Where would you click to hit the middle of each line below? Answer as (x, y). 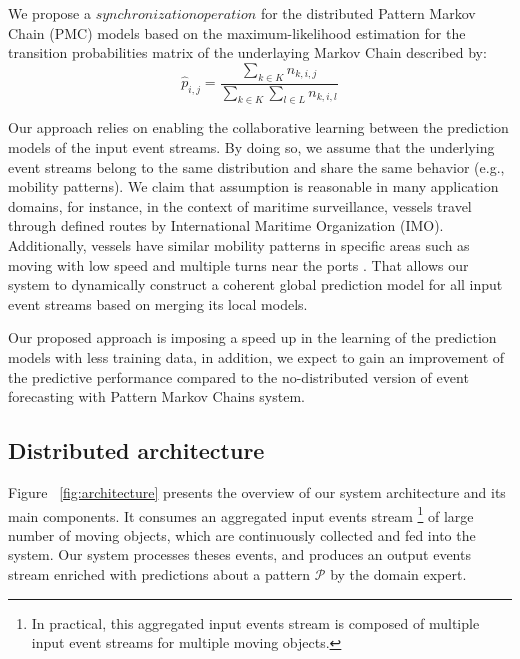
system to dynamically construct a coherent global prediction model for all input (255, 284)
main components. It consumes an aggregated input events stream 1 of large (241, 514)
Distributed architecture (136, 450)
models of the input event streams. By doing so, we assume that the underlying (251, 147)
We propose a (49, 13)
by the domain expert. (398, 573)
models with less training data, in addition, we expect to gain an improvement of (256, 356)
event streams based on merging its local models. (158, 303)
